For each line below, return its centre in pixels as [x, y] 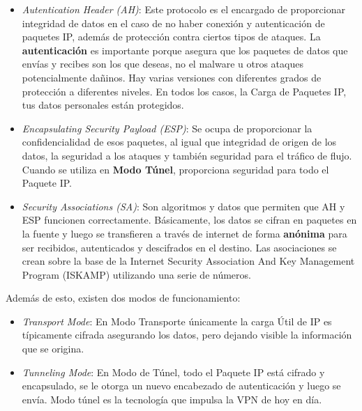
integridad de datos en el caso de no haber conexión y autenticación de [173, 23]
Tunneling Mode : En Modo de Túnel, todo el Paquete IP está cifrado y [173, 372]
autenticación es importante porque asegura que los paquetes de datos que [185, 50]
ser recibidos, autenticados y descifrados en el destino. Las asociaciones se [179, 247]
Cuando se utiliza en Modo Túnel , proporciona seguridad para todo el [175, 169]
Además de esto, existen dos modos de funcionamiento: [123, 298]
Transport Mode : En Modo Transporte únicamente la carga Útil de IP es [177, 321]
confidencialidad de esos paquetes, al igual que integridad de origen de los [179, 142]
